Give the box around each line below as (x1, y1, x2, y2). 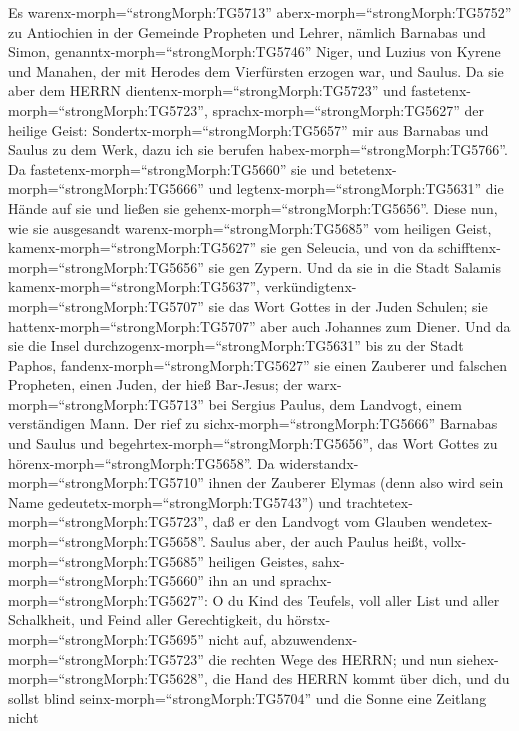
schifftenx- (438, 237, 501, 258)
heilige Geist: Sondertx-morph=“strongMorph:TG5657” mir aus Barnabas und (8, 119, 489, 140)
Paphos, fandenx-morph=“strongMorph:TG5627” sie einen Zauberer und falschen (8, 354, 508, 375)
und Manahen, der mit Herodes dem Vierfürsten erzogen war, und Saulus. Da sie (8, 60, 504, 81)
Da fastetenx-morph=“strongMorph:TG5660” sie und (8, 158, 335, 179)
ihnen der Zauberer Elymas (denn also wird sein (208, 472, 504, 493)
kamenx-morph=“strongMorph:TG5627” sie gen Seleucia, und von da (8, 237, 434, 258)
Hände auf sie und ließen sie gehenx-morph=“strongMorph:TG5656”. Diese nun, (8, 197, 498, 218)
